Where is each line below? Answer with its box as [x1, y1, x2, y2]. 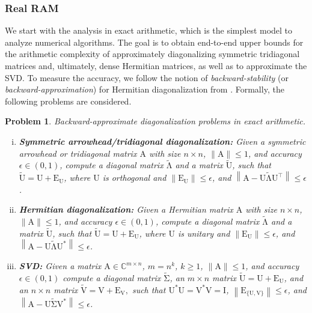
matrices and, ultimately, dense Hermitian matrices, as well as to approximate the [5, 59, 307, 71]
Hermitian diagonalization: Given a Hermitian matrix [19, 203, 233, 216]
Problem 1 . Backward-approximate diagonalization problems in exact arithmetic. [5, 115, 306, 127]
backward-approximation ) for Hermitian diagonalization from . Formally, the [5, 83, 284, 96]
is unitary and [177, 226, 230, 239]
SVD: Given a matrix [19, 260, 102, 272]
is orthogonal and [102, 171, 167, 184]
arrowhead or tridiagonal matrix [19, 147, 137, 159]
